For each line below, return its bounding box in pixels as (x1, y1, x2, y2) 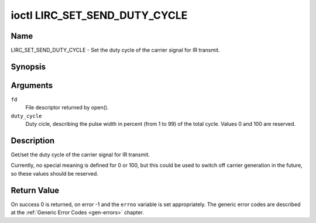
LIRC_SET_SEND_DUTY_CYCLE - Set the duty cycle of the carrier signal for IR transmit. (11, 47, 221, 54)
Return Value (11, 185, 60, 195)
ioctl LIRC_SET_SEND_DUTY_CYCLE (11, 9, 188, 22)
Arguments (11, 80, 53, 90)
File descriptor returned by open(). (25, 104, 109, 111)
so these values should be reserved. (11, 170, 99, 177)
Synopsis (11, 61, 46, 71)
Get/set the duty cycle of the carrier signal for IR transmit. (11, 151, 150, 158)
